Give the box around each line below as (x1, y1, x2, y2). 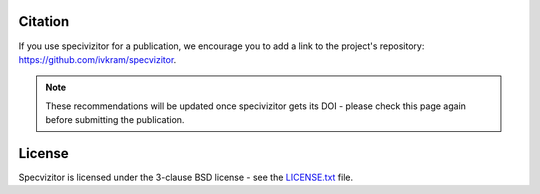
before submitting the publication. (45, 114, 185, 126)
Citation (18, 13, 70, 30)
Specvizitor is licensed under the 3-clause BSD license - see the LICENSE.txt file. (18, 171, 354, 183)
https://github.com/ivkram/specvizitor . (18, 53, 177, 65)
